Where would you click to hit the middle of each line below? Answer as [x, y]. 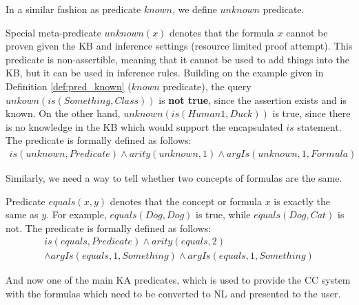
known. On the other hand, [63, 113]
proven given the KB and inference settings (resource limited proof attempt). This [179, 46]
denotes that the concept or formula [186, 201]
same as [22, 214]
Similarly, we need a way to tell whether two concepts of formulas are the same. [174, 177]
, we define [194, 9]
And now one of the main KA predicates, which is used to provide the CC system [178, 280]
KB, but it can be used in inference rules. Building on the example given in [165, 73]
